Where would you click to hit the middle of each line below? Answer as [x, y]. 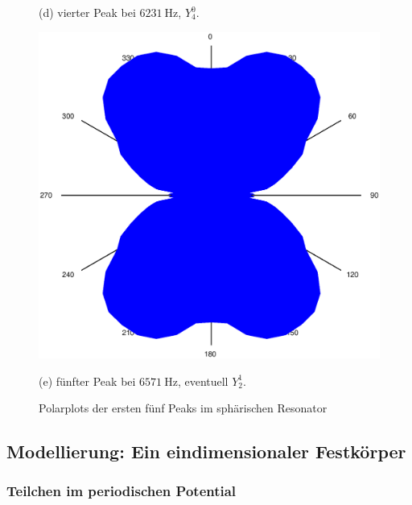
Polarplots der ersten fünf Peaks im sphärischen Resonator [183, 408]
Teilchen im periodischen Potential [122, 491]
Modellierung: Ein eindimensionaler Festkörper [206, 451]
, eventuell [203, 381]
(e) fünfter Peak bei [87, 381]
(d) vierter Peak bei [87, 12]
